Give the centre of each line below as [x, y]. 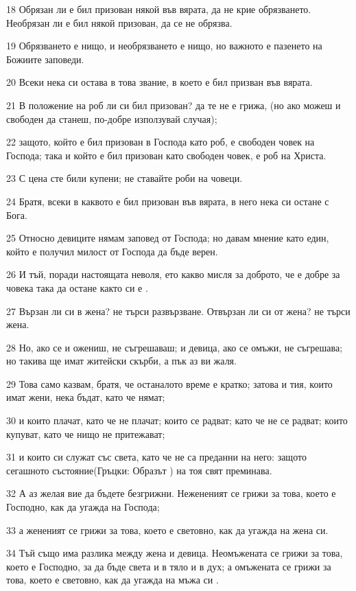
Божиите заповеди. [45, 59]
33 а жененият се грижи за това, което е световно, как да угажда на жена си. [167, 530]
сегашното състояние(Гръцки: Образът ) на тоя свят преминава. [139, 470]
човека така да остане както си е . [77, 287]
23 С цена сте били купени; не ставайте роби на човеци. [124, 178]
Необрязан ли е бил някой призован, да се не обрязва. [119, 22]
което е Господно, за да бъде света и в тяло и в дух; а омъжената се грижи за [169, 566]
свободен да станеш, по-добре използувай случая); [112, 118]
